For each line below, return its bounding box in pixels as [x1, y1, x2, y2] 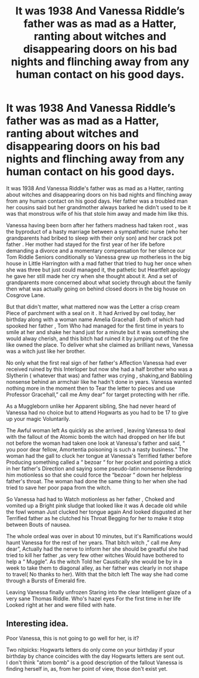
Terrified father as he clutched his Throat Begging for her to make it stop [6, 514, 185, 521]
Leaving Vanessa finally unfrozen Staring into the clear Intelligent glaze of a [6, 588, 192, 595]
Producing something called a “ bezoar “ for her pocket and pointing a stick [6, 459, 191, 466]
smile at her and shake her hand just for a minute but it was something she [6, 328, 189, 335]
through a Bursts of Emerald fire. [6, 577, 86, 584]
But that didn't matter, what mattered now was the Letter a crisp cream [6, 303, 180, 310]
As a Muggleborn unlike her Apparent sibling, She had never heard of [6, 402, 176, 410]
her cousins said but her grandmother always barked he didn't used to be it [6, 203, 191, 210]
